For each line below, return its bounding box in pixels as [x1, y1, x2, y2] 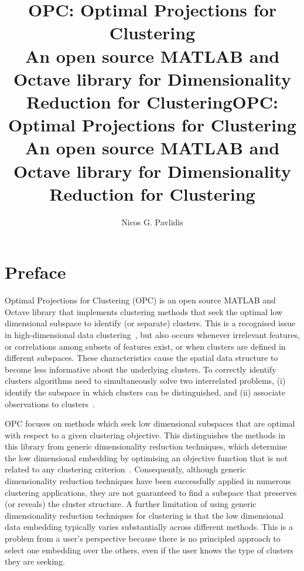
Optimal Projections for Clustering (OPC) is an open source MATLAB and [5, 294, 276, 306]
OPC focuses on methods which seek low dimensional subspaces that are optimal [5, 417, 295, 430]
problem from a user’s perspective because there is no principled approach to [5, 532, 281, 545]
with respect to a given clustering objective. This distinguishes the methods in [5, 428, 285, 441]
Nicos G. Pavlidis [121, 215, 183, 228]
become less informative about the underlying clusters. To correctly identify [5, 363, 276, 375]
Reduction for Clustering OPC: [26, 89, 278, 113]
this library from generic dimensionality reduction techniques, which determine [5, 440, 288, 452]
